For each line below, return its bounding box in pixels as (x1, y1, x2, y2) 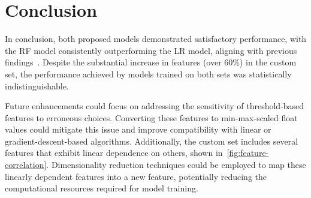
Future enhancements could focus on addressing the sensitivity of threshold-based (5, 100, 304, 112)
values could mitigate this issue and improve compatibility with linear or (5, 123, 271, 136)
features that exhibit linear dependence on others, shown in (5, 146, 223, 159)
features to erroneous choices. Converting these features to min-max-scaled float (5, 111, 298, 124)
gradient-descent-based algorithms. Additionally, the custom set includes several (5, 134, 298, 147)
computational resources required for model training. (5, 182, 198, 194)
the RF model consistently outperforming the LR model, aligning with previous (5, 44, 297, 56)
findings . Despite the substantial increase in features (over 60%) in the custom (5, 56, 297, 68)
